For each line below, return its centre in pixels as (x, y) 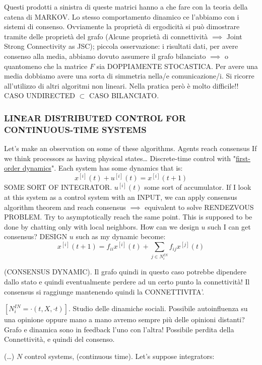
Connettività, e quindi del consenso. (59, 339)
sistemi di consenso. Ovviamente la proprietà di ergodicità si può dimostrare (122, 26)
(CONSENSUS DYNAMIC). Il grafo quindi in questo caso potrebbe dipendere (125, 272)
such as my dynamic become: (121, 236)
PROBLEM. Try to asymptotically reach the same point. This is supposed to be (128, 217)
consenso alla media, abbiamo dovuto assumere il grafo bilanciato (105, 56)
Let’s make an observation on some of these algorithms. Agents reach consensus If (130, 148)
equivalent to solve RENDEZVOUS (199, 207)
